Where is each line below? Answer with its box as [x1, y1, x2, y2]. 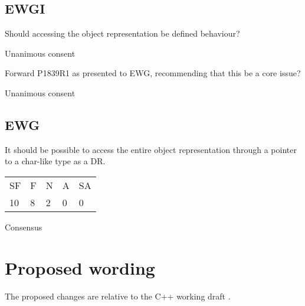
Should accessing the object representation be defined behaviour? [5, 27, 240, 40]
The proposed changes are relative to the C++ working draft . [5, 289, 231, 302]
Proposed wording [5, 255, 155, 279]
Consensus [5, 220, 42, 233]
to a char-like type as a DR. [5, 155, 106, 167]
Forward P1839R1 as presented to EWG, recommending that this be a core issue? [5, 67, 301, 79]
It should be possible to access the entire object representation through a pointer [5, 143, 297, 155]
